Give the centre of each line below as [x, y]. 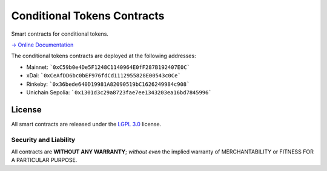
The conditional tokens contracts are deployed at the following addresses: [104, 56]
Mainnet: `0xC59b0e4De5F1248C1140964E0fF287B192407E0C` [108, 67]
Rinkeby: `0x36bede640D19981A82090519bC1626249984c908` [108, 84]
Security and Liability [43, 140]
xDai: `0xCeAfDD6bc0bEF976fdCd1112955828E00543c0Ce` [104, 76]
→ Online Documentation [42, 45]
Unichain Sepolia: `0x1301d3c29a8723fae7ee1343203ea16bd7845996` [119, 92]
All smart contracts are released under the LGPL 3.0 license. [86, 124]
